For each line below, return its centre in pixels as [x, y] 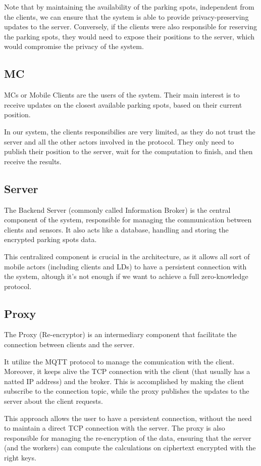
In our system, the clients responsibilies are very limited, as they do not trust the [130, 131]
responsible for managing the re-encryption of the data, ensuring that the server [128, 437]
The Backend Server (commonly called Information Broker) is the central [117, 209]
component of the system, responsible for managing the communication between [128, 220]
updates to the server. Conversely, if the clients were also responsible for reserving [131, 27]
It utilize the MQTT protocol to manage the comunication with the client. [119, 361]
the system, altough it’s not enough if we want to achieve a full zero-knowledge [126, 276]
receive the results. [33, 161]
